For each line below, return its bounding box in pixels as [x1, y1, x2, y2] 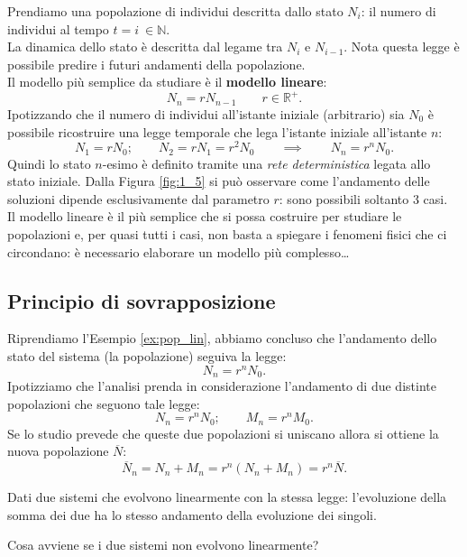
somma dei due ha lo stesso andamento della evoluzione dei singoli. [7, 505, 377, 524]
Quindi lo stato [7, 153, 91, 172]
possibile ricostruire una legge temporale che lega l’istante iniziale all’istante [7, 122, 427, 141]
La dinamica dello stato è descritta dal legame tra [7, 37, 283, 56]
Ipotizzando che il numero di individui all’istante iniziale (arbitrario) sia [7, 104, 405, 123]
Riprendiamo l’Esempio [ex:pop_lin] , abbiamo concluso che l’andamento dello [7, 329, 437, 348]
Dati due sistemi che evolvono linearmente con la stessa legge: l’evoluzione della [7, 487, 447, 506]
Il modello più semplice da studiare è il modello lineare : [7, 72, 327, 91]
